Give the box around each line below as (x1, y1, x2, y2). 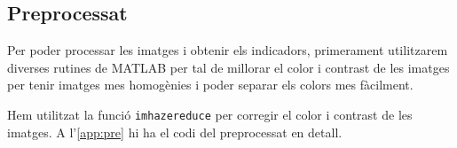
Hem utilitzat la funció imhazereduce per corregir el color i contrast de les (7, 105, 413, 123)
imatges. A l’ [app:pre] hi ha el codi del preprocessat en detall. (7, 122, 343, 141)
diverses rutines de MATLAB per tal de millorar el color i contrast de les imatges (7, 58, 450, 76)
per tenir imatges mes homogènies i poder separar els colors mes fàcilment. (7, 75, 414, 94)
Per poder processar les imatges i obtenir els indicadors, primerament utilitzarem (7, 41, 448, 59)
